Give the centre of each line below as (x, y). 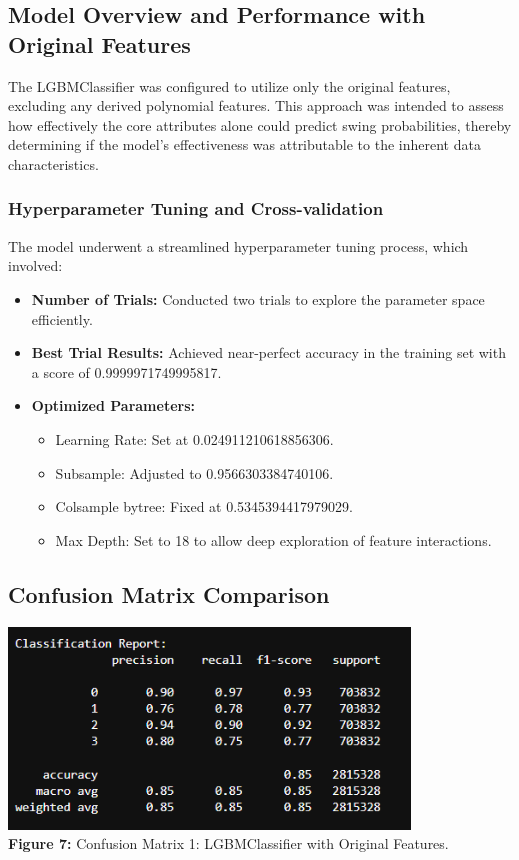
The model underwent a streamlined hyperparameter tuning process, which (238, 245)
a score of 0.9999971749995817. (126, 371)
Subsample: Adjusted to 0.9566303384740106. (194, 472)
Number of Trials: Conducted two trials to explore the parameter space (258, 298)
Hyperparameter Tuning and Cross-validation (196, 208)
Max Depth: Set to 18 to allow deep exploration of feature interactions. (273, 539)
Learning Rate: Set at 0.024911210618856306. (194, 438)
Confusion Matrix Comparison (169, 593)
